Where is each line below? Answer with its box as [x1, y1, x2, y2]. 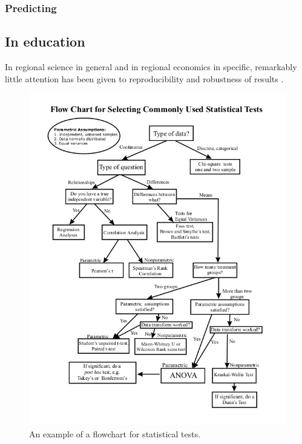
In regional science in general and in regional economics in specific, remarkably [5, 60, 297, 73]
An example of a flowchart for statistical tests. [29, 427, 201, 440]
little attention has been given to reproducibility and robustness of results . [5, 72, 284, 85]
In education [5, 32, 85, 51]
